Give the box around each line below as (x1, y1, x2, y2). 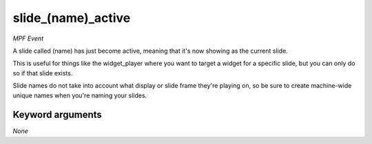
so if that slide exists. (12, 69, 73, 77)
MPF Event (12, 34, 44, 43)
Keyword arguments (12, 109, 103, 121)
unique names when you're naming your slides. (12, 91, 147, 99)
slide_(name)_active (12, 10, 131, 25)
